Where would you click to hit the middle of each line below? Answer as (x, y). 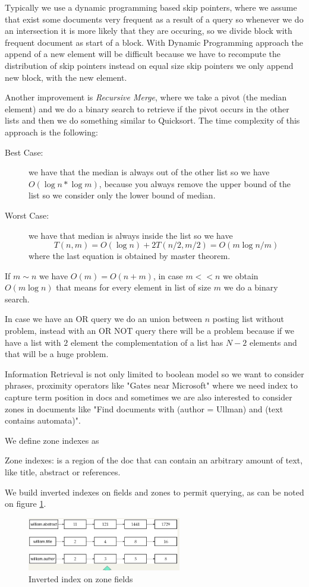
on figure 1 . (26, 504)
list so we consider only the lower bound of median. (122, 195)
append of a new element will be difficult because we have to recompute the (143, 54)
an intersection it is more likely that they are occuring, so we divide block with (149, 31)
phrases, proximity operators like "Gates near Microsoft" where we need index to (152, 385)
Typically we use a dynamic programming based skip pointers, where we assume (151, 7)
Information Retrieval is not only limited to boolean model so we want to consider (154, 373)
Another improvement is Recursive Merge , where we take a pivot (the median (146, 97)
